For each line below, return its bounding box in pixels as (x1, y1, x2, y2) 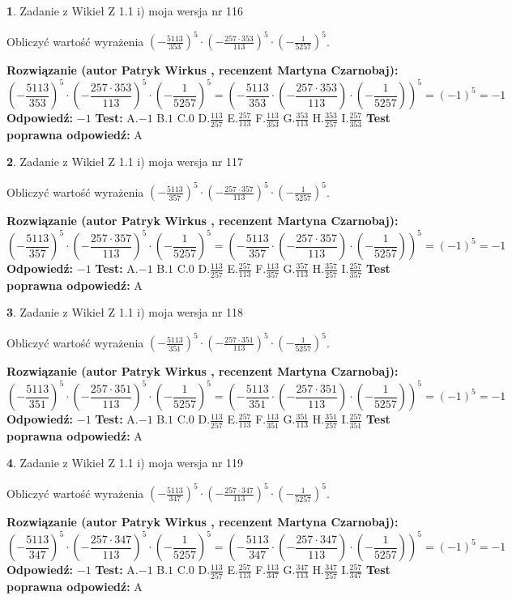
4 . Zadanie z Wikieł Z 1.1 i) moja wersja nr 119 (6, 454, 244, 471)
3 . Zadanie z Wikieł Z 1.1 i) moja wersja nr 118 (6, 304, 244, 321)
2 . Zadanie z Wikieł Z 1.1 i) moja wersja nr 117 (6, 153, 244, 170)
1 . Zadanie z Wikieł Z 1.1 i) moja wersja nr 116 (6, 2, 244, 19)
